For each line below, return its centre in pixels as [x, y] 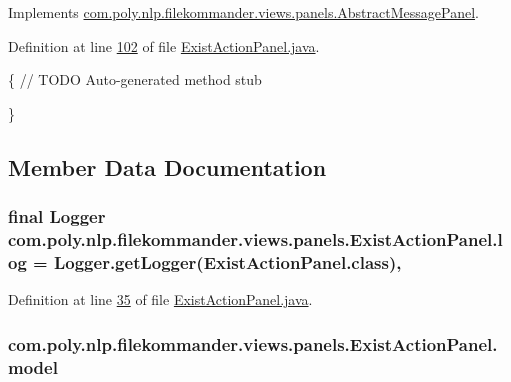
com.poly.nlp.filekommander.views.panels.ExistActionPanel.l [255, 239]
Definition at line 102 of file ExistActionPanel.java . [164, 45]
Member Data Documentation [167, 166]
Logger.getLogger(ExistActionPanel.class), [227, 261]
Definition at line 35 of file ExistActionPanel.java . [160, 299]
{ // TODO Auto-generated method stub [135, 79]
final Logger [57, 216]
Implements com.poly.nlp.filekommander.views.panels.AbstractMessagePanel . [243, 12]
